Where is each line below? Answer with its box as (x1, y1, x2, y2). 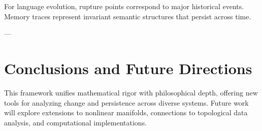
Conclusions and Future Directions (4, 57, 252, 78)
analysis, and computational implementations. (4, 117, 147, 127)
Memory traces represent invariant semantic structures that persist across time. (4, 11, 251, 21)
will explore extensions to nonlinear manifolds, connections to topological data (4, 107, 248, 118)
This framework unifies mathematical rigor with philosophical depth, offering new (4, 87, 258, 97)
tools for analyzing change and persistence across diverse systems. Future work (4, 97, 249, 108)
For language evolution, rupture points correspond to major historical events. (4, 1, 244, 11)
